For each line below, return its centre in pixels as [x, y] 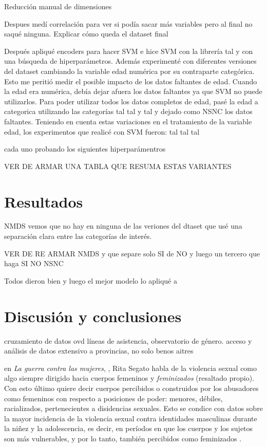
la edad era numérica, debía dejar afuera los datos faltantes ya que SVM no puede [133, 91]
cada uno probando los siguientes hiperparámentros [85, 149]
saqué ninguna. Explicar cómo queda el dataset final [86, 34]
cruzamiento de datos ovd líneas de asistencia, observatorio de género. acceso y [128, 340]
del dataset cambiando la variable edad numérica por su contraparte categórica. [129, 71]
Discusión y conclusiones [93, 316]
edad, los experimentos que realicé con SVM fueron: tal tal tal [102, 131]
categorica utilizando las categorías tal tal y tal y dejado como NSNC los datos [128, 111]
